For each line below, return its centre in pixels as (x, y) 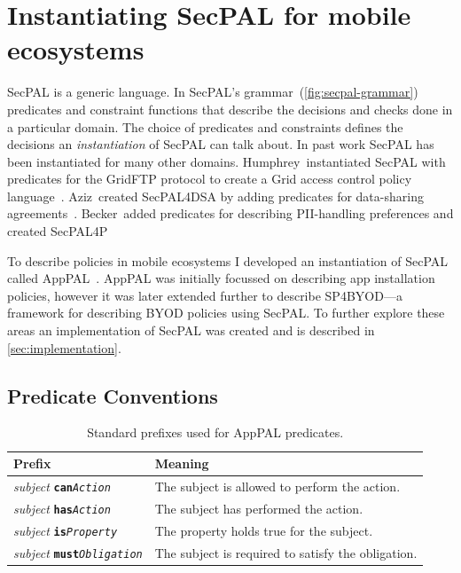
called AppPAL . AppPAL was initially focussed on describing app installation (221, 278)
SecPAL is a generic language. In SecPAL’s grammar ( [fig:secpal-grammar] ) (213, 92)
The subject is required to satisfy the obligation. (286, 552)
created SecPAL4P (58, 231)
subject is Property (66, 530)
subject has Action (62, 508)
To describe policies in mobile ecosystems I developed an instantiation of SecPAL (228, 260)
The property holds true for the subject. (264, 530)
